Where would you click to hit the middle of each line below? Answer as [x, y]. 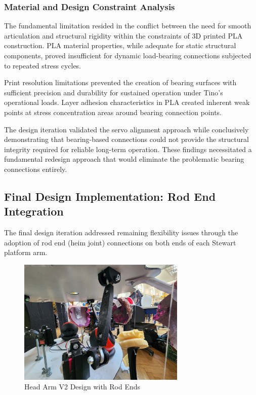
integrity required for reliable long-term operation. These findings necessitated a [128, 149]
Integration [34, 211]
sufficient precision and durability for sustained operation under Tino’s [114, 92]
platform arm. [26, 252]
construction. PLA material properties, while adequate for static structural [120, 45]
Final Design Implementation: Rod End [110, 196]
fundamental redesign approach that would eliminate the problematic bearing [124, 159]
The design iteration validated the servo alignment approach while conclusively [126, 129]
